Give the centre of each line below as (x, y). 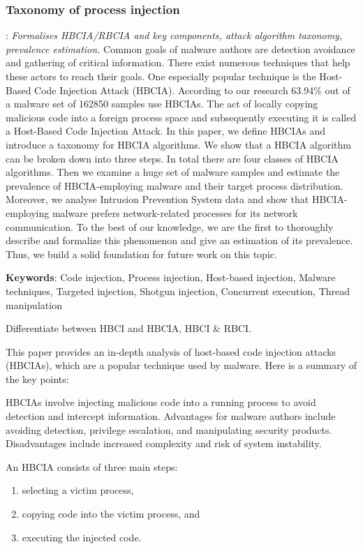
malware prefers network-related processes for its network (175, 212)
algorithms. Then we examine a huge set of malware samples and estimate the (173, 172)
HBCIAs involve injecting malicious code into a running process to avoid (161, 402)
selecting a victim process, (78, 490)
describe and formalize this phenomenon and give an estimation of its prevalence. (179, 240)
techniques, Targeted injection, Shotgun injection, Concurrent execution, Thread (178, 291)
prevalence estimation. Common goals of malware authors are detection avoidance (180, 48)
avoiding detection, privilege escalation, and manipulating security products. (169, 429)
